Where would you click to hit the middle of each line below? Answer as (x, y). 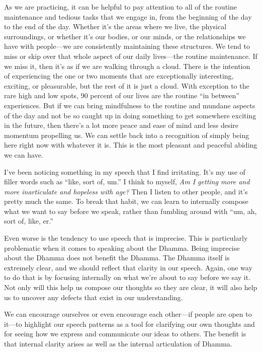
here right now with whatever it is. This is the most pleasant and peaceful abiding (131, 145)
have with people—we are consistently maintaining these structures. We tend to (127, 46)
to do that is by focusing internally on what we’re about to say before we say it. (127, 277)
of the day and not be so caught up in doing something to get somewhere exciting (130, 115)
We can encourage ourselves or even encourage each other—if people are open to (128, 314)
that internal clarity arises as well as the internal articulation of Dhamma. (118, 343)
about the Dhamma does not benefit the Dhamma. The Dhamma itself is (117, 258)
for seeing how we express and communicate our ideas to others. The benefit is (125, 334)
